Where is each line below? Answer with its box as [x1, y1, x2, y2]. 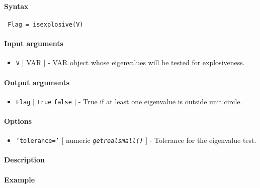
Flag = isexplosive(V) [8, 21, 83, 28]
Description [4, 154, 45, 165]
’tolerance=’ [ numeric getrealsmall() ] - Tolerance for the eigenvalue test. [16, 135, 256, 145]
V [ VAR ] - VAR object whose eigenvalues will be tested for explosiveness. [16, 57, 245, 68]
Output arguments [4, 77, 70, 87]
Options [4, 115, 32, 126]
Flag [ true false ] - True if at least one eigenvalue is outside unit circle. [16, 96, 242, 106]
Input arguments [4, 38, 63, 49]
